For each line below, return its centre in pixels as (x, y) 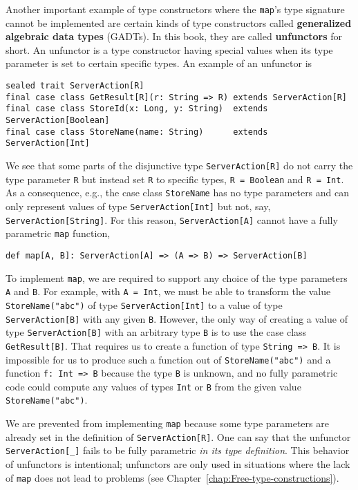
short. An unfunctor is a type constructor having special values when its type (169, 49)
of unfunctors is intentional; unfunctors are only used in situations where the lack (178, 464)
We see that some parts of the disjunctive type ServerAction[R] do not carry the (179, 165)
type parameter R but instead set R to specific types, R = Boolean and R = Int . (175, 179)
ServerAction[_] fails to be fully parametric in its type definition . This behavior (178, 450)
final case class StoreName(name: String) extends (137, 132)
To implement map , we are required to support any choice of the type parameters (177, 277)
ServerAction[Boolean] (58, 120)
